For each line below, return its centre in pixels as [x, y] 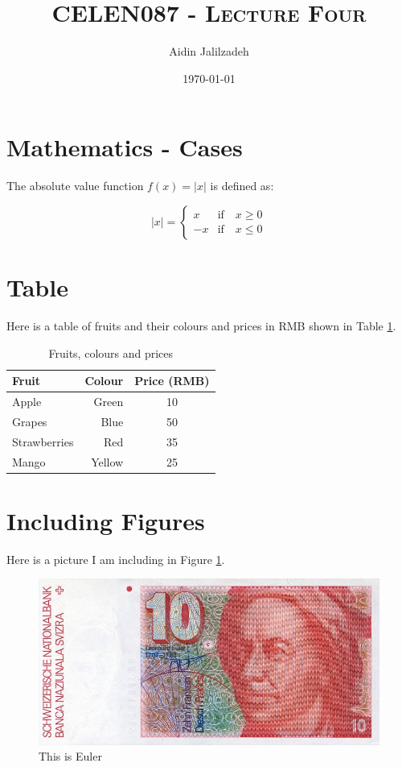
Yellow [107, 461]
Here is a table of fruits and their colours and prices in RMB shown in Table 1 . [201, 325]
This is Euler [70, 756]
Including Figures [106, 520]
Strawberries [43, 441]
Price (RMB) [172, 381]
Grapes [30, 421]
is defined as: [242, 186]
